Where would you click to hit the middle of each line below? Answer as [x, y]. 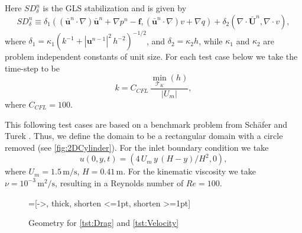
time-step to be [33, 68]
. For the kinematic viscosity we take [190, 171]
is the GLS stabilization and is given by [115, 8]
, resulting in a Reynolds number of [119, 182]
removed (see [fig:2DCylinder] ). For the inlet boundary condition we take [137, 147]
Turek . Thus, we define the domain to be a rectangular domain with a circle [144, 136]
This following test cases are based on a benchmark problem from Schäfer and [146, 124]
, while [211, 41]
